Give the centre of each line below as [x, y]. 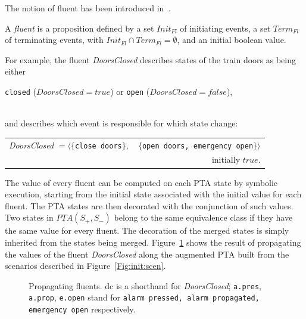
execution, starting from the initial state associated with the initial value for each [153, 194]
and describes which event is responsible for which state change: [121, 123]
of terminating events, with [54, 40]
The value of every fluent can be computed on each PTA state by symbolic [141, 182]
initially [226, 159]
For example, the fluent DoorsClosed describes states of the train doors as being [150, 59]
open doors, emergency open [198, 146]
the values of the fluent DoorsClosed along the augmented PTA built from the [147, 254]
